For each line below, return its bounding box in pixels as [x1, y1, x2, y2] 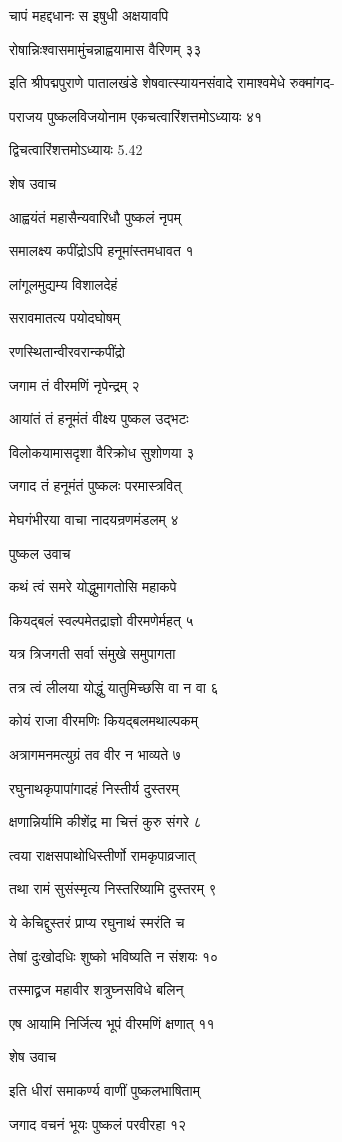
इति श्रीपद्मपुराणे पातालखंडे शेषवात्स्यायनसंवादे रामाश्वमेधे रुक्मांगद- [9, 72, 335, 93]
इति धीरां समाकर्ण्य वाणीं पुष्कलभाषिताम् [9, 1080, 200, 1100]
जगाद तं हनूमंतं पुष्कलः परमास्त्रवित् [9, 475, 182, 496]
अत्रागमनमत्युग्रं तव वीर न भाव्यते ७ [9, 744, 181, 765]
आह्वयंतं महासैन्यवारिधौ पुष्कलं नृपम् [9, 206, 181, 227]
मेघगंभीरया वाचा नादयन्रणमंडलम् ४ [9, 508, 179, 529]
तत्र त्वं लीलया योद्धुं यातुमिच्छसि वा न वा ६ [9, 676, 219, 697]
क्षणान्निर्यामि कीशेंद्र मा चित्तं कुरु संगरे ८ [9, 811, 202, 832]
